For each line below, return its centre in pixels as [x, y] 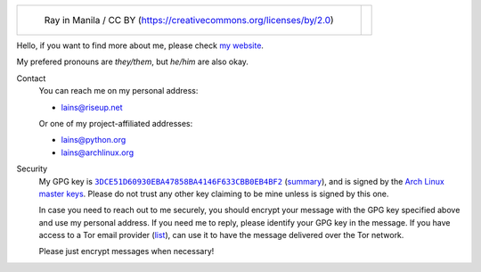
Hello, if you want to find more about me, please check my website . [140, 45]
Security [32, 169]
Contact [31, 78]
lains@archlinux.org [98, 152]
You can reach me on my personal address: [118, 91]
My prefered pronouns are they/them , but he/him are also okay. [133, 62]
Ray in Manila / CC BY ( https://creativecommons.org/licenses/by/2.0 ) [189, 20]
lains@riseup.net [92, 107]
